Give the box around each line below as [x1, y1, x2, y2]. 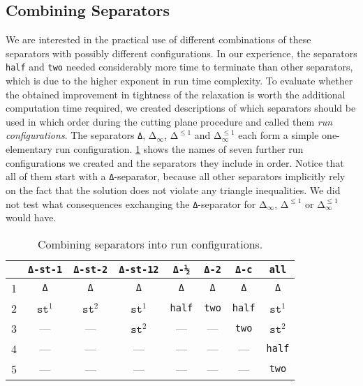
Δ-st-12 [119, 263, 159, 275]
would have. [6, 210, 57, 225]
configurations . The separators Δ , [6, 128, 146, 142]
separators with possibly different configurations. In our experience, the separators [6, 45, 357, 60]
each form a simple [238, 128, 319, 142]
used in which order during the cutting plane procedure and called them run [6, 114, 333, 128]
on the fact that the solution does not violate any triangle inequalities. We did [6, 182, 341, 197]
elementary [6, 142, 52, 156]
